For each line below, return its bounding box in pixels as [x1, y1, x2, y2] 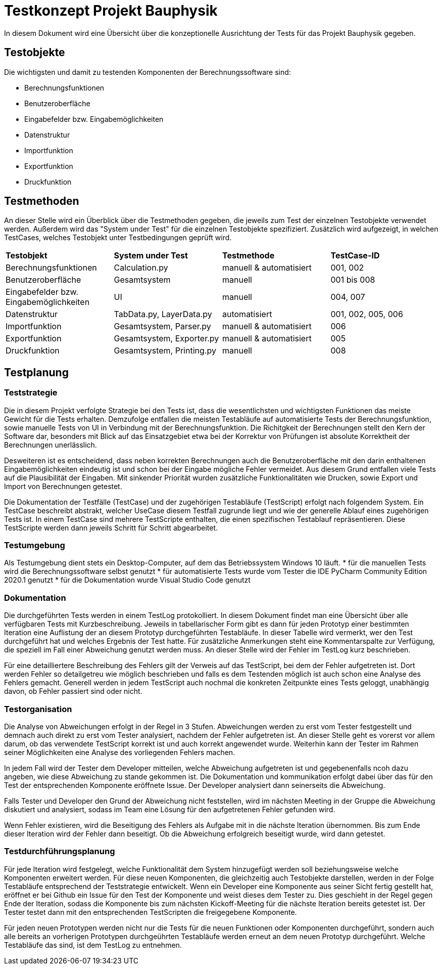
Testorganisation [4, 703, 72, 714]
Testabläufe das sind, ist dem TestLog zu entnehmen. [4, 940, 182, 949]
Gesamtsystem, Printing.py [114, 345, 216, 356]
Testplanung [4, 366, 69, 379]
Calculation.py [114, 262, 168, 273]
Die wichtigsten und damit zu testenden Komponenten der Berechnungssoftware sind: [4, 67, 291, 76]
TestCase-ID [330, 250, 380, 261]
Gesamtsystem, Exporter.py [114, 333, 219, 344]
